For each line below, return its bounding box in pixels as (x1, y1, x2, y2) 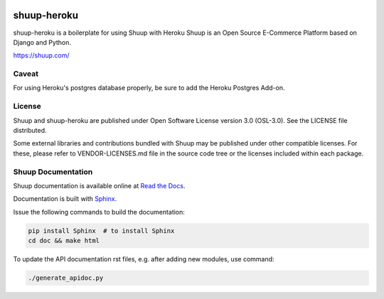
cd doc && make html (28, 237, 100, 245)
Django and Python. (13, 38, 71, 46)
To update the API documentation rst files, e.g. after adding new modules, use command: (13, 255, 274, 263)
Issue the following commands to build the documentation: (13, 207, 185, 216)
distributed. (13, 126, 47, 134)
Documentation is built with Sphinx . (13, 195, 117, 203)
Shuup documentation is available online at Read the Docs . (13, 181, 186, 190)
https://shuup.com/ (13, 51, 70, 60)
